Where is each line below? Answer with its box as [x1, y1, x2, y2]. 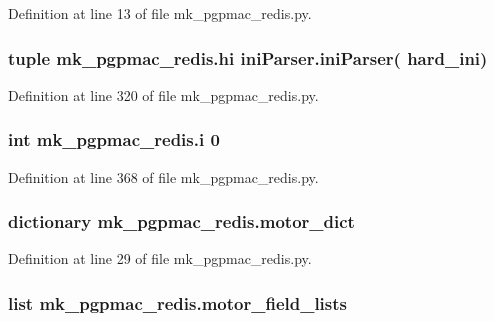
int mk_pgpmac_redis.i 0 [8, 127, 220, 152]
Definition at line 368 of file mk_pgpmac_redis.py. [8, 166, 319, 187]
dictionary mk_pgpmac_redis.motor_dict [8, 209, 355, 234]
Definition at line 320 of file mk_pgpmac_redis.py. [8, 84, 319, 105]
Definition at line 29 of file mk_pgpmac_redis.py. [8, 248, 312, 269]
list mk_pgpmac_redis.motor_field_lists [8, 290, 347, 315]
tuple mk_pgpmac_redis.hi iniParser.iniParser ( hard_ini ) [8, 45, 488, 70]
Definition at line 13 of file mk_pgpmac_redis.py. [8, 3, 312, 23]
